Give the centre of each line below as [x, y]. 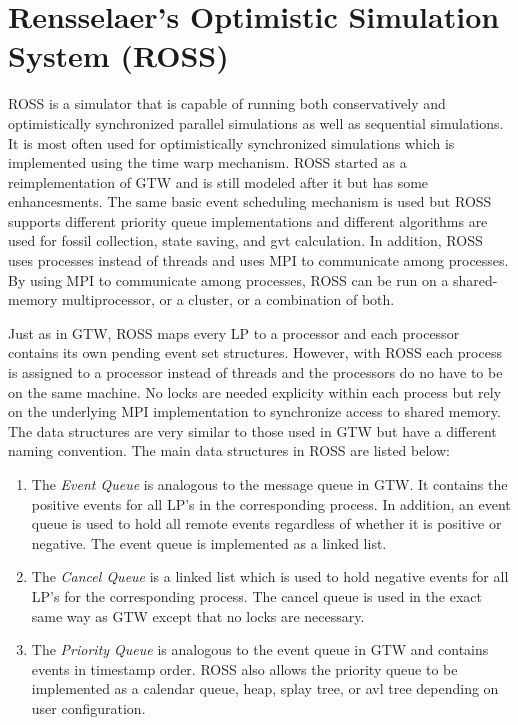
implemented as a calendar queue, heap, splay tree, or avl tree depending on [265, 688]
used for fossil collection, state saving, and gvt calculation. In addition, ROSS [245, 240]
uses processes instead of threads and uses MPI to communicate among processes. [258, 260]
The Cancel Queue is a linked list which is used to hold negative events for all [270, 576]
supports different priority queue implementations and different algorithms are [248, 220]
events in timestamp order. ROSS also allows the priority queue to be [244, 668]
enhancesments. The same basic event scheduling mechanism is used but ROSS [250, 201]
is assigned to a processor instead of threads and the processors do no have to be [255, 372]
